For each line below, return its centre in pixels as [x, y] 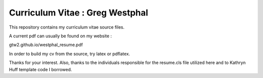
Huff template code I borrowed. [41, 69]
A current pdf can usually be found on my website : [60, 36]
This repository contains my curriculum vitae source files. [67, 27]
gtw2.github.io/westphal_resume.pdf [46, 45]
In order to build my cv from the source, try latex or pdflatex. [69, 54]
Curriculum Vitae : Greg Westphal [79, 13]
